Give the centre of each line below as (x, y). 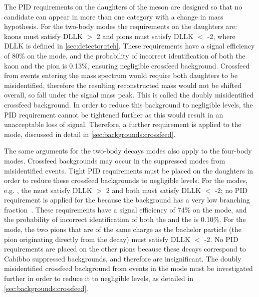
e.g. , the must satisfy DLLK (48, 190)
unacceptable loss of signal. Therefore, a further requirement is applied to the (123, 124)
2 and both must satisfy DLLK (154, 190)
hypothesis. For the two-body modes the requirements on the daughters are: (121, 26)
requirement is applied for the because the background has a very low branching (127, 200)
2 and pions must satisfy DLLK (145, 36)
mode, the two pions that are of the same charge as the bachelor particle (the (123, 229)
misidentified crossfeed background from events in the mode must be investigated (128, 268)
